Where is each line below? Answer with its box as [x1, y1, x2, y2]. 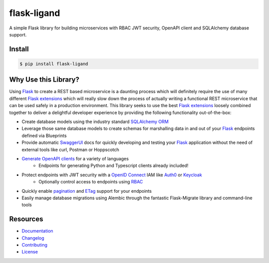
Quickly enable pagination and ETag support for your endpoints [21, 188, 152, 194]
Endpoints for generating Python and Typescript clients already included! [38, 162, 189, 169]
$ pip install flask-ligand [19, 61, 88, 67]
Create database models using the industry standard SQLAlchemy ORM [21, 119, 169, 125]
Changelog [21, 235, 44, 241]
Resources [9, 215, 43, 224]
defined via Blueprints [21, 132, 67, 138]
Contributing [21, 242, 47, 248]
